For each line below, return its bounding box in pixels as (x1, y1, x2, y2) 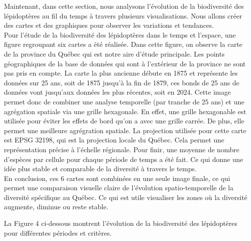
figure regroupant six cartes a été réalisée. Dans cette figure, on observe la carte (4, 39, 243, 49)
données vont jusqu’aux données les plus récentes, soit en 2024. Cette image (4, 87, 231, 97)
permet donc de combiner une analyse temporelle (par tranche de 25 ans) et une (4, 96, 245, 106)
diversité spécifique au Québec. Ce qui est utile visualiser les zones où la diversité (4, 192, 248, 202)
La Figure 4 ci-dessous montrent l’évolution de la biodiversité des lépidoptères (4, 218, 237, 228)
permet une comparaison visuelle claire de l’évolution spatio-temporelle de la (4, 182, 233, 193)
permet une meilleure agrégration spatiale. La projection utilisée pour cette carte (4, 125, 247, 135)
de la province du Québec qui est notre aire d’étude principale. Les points (4, 48, 225, 59)
